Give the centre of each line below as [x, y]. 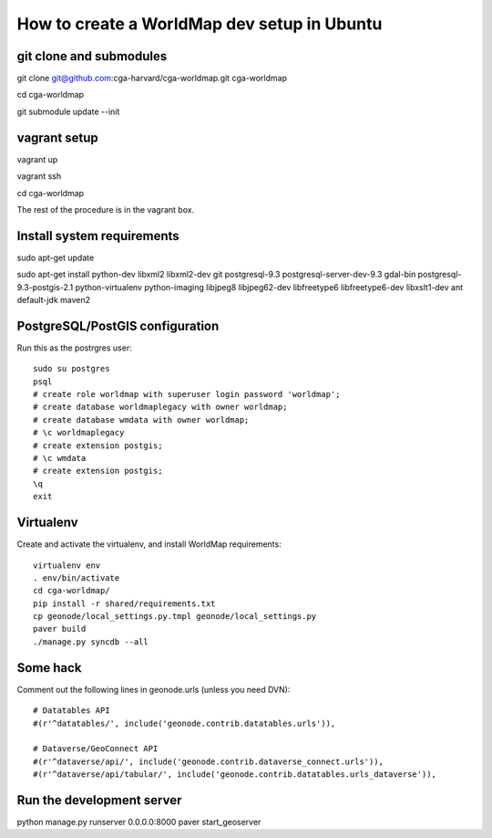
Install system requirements [98, 236]
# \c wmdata [60, 458]
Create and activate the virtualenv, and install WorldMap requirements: [149, 544]
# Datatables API [72, 711]
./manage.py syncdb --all [91, 642]
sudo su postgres [72, 369]
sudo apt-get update [56, 257]
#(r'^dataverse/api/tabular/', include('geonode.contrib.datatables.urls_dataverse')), [235, 775]
